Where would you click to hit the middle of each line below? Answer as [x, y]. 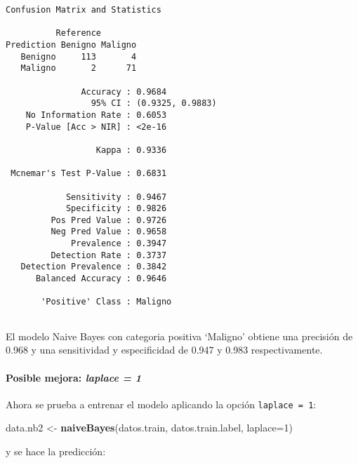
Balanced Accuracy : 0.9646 [101, 279]
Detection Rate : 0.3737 [109, 255]
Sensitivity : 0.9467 [116, 197]
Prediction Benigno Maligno [71, 45]
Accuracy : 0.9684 [124, 92]
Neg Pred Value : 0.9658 [109, 232]
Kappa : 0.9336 [131, 150]
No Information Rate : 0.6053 [96, 115]
